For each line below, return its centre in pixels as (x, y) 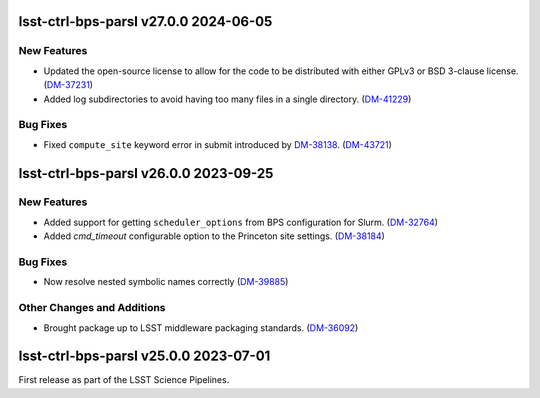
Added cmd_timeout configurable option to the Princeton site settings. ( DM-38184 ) (214, 236)
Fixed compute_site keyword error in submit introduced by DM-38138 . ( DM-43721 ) (217, 144)
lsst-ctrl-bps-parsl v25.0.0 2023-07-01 (144, 356)
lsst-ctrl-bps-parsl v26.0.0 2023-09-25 (146, 173)
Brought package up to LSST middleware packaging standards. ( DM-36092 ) (201, 327)
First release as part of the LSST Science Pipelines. (124, 380)
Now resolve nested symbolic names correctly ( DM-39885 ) (166, 282)
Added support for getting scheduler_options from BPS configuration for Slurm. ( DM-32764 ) (241, 222)
